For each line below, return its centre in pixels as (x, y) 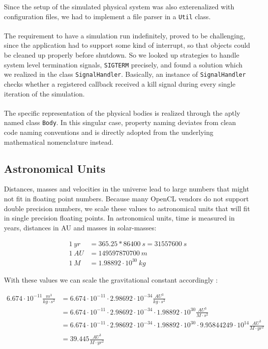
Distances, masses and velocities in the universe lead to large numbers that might (127, 189)
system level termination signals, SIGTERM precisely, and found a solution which (123, 64)
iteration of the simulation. (45, 93)
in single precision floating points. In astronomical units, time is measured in (119, 218)
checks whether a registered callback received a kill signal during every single (120, 83)
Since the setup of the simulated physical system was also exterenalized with (119, 6)
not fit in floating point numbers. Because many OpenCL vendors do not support (126, 198)
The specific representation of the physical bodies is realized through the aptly (122, 112)
